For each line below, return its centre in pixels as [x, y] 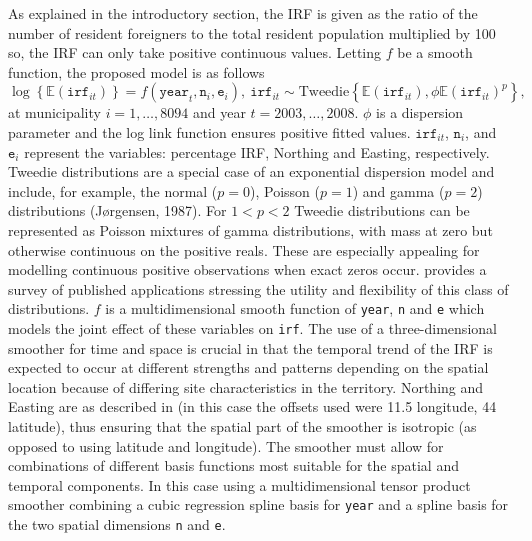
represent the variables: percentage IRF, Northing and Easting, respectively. [257, 151]
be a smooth [435, 52]
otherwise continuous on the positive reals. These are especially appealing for [244, 249]
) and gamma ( [398, 190]
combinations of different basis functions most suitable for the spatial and [233, 465]
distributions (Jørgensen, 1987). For [117, 210]
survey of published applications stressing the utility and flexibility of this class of [258, 288]
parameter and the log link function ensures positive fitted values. [209, 131]
